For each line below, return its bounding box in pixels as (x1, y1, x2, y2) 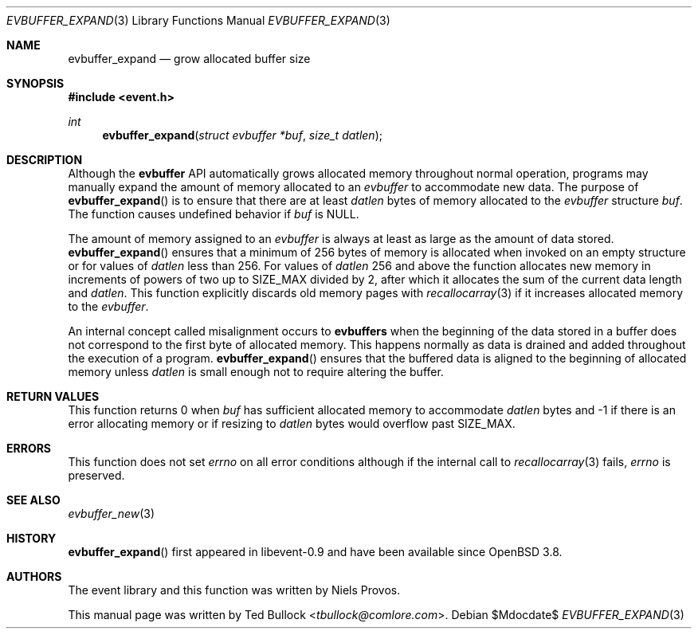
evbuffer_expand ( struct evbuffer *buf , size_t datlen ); (102, 128, 382, 142)
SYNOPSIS (6, 76, 65, 90)
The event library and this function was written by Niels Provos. (68, 583, 401, 597)
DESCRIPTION (6, 153, 83, 167)
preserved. (68, 468, 125, 482)
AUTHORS (6, 570, 62, 583)
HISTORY (6, 531, 57, 545)
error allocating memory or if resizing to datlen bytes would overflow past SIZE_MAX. (68, 417, 516, 430)
